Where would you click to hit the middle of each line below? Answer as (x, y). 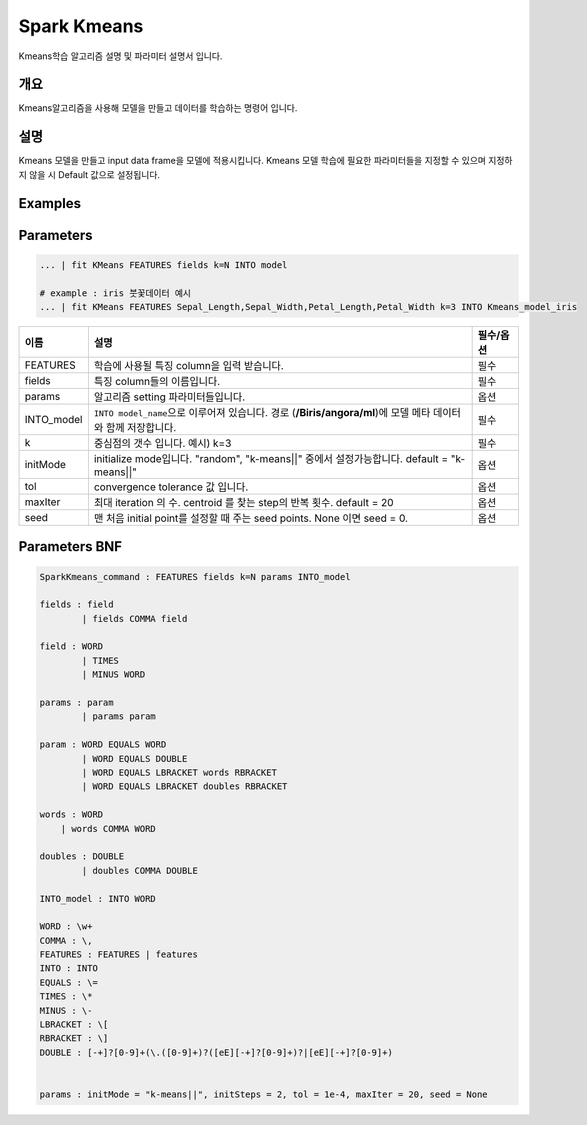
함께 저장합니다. (141, 427)
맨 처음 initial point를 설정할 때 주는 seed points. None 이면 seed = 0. (251, 518)
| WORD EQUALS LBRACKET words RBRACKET (179, 772)
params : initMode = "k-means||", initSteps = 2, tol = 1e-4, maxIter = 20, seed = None (264, 1094)
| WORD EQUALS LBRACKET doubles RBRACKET (184, 786)
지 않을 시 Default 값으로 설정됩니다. (89, 174)
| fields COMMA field (134, 618)
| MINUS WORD (113, 674)
